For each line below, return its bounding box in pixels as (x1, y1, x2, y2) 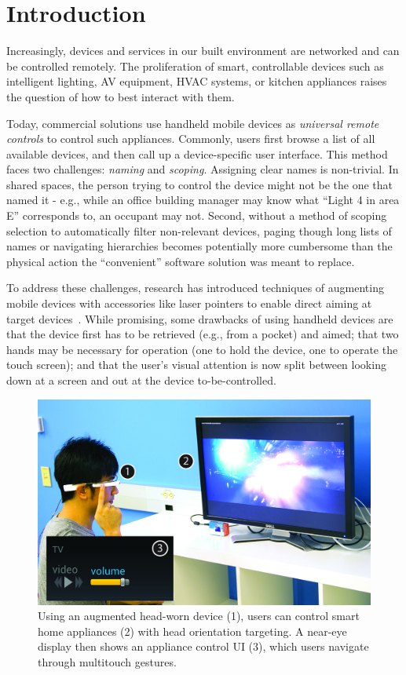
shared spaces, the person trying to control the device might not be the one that (6, 176, 393, 192)
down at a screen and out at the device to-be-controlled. (6, 372, 276, 388)
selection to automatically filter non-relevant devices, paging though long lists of (6, 222, 392, 239)
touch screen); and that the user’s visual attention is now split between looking (6, 356, 386, 373)
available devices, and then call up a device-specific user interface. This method (6, 145, 388, 162)
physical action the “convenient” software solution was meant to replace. (6, 253, 355, 269)
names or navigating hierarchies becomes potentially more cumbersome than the (6, 238, 393, 254)
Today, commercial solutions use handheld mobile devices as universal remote (6, 115, 379, 131)
